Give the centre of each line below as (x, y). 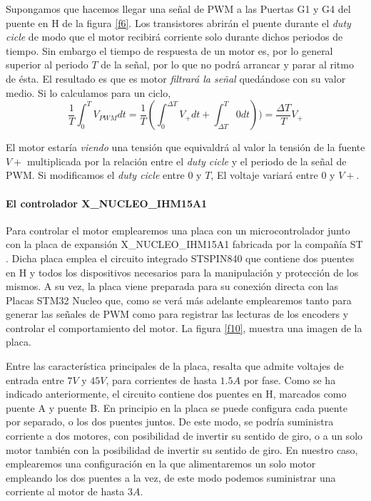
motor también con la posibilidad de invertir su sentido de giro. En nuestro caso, (182, 449)
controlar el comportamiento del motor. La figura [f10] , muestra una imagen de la (184, 327)
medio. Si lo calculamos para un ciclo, (88, 92)
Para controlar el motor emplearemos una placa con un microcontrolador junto (178, 230)
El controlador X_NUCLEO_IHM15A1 (107, 203)
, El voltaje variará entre (264, 175)
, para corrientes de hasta (161, 379)
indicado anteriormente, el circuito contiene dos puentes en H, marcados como (176, 394)
